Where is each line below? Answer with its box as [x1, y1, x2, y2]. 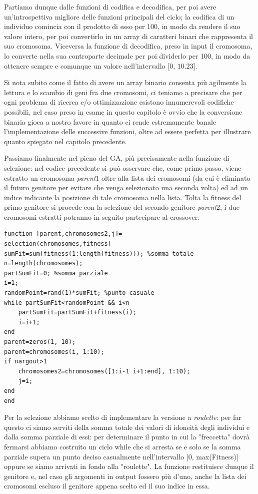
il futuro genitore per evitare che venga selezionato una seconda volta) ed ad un [4, 182, 248, 193]
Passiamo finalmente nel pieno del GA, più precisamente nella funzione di [4, 153, 229, 163]
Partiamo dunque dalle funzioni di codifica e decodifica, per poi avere [4, 2, 216, 12]
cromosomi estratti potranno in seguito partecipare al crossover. [4, 211, 200, 222]
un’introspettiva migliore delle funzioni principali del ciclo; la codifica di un [4, 11, 234, 22]
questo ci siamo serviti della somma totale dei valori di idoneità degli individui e [4, 421, 250, 432]
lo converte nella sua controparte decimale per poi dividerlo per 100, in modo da [4, 50, 250, 61]
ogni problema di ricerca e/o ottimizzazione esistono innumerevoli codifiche [4, 97, 234, 107]
